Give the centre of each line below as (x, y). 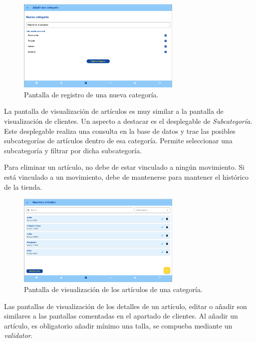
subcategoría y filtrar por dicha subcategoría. (73, 150)
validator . (18, 335)
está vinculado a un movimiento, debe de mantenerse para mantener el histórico (126, 176)
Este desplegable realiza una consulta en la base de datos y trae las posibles (120, 131)
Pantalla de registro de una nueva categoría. (91, 94)
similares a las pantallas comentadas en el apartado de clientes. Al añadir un (121, 316)
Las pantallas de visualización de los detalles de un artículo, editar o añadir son (126, 306)
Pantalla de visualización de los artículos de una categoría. (113, 289)
